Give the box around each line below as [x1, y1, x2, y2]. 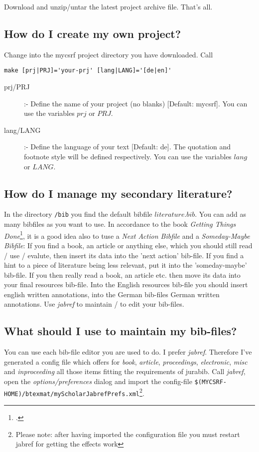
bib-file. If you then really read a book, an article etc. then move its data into [4, 269, 241, 280]
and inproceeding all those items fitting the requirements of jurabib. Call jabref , [4, 366, 246, 377]
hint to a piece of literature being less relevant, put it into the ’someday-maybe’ [4, 260, 247, 270]
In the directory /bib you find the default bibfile [4, 209, 152, 219]
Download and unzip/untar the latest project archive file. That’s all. [4, 1, 213, 11]
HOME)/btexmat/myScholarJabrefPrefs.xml [4, 390, 140, 398]
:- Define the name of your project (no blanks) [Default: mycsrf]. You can [24, 98, 248, 108]
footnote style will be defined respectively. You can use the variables [24, 151, 232, 162]
